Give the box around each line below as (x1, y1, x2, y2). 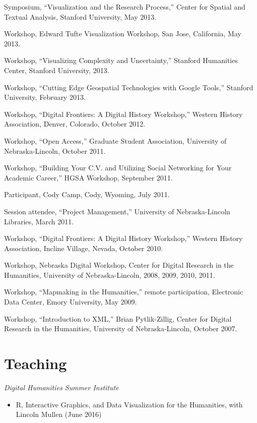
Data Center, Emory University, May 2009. (4, 296, 137, 307)
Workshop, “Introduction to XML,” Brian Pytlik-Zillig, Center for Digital (4, 313, 232, 324)
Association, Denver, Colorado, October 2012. (4, 118, 146, 129)
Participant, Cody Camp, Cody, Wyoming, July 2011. (4, 189, 170, 200)
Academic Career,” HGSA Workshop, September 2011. (4, 172, 173, 183)
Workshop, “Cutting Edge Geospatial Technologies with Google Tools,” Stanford (4, 82, 253, 92)
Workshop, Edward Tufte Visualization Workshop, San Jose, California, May (4, 28, 241, 39)
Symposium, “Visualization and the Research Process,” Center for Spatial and (4, 2, 245, 12)
